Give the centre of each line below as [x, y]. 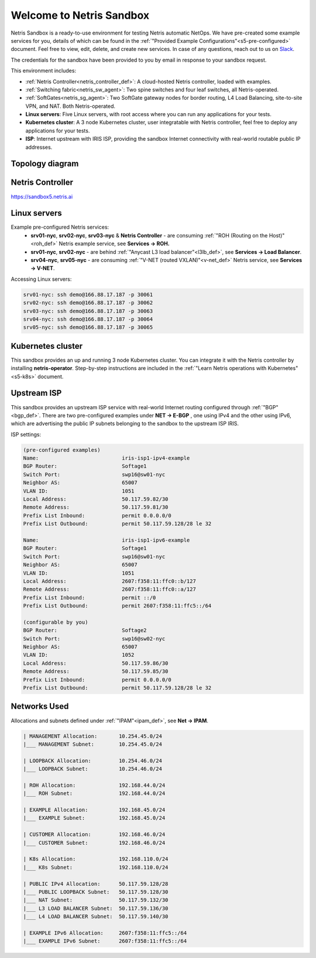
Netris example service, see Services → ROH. [114, 244]
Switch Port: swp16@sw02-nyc [94, 638]
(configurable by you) [56, 622]
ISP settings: [26, 434]
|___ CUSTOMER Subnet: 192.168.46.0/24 [94, 843]
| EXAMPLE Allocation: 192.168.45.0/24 [94, 810]
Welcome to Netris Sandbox [80, 15]
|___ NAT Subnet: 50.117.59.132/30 [96, 900]
